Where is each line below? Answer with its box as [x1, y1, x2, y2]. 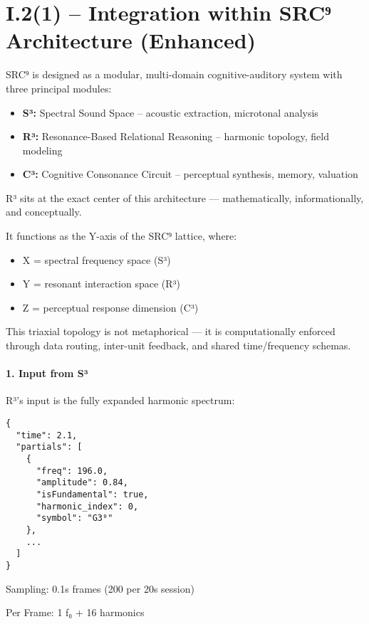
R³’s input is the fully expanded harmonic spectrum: [6, 393, 235, 408]
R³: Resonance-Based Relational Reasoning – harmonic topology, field [22, 129, 329, 144]
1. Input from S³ [6, 366, 88, 381]
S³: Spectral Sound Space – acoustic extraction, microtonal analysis [22, 105, 318, 120]
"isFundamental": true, [36, 489, 149, 499]
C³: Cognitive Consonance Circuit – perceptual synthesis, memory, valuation [22, 166, 358, 181]
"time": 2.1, [16, 430, 78, 440]
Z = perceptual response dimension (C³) [22, 300, 199, 314]
